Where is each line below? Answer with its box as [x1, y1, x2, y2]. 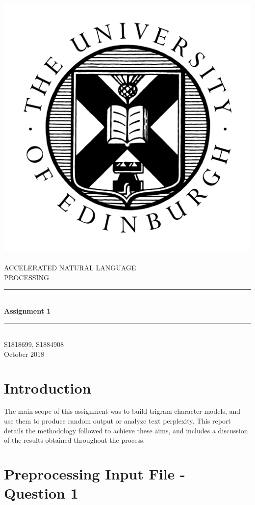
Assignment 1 [4, 305, 51, 316]
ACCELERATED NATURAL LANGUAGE [4, 263, 136, 273]
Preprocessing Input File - [4, 464, 185, 484]
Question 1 [4, 483, 78, 503]
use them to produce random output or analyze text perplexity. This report [4, 416, 231, 426]
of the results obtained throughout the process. [4, 435, 145, 445]
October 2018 [4, 348, 45, 359]
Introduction [4, 377, 91, 398]
